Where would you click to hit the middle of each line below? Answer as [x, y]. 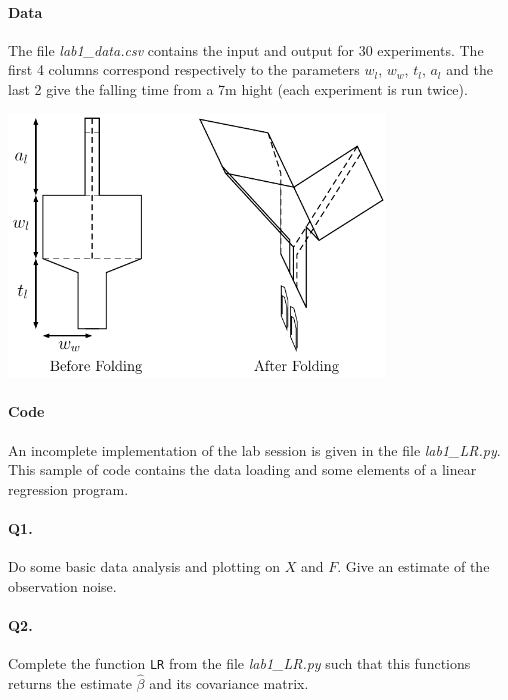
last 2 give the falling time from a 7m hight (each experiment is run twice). [238, 88]
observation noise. [62, 585]
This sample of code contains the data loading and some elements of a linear [242, 469]
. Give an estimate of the [413, 566]
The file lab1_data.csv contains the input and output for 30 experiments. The [246, 49]
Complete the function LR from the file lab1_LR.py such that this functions [239, 663]
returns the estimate [70, 683]
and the [469, 69]
